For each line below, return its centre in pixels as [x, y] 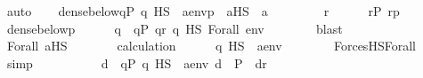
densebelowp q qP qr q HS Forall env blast [175, 28]
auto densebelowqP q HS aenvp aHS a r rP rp [203, 11]
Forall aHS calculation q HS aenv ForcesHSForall [211, 46]
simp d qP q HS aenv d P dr [137, 62]
